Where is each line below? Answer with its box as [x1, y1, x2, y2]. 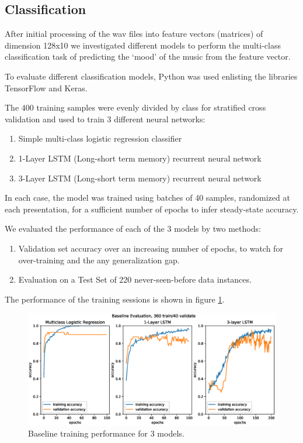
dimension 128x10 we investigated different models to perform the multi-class [5, 39, 281, 51]
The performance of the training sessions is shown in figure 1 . [5, 293, 225, 305]
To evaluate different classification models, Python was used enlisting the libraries [5, 70, 298, 82]
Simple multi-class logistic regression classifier [18, 132, 182, 145]
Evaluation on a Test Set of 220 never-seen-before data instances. [18, 273, 252, 286]
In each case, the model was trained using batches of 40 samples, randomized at [5, 191, 290, 204]
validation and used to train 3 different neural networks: [5, 112, 206, 125]
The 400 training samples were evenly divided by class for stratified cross [5, 101, 266, 114]
